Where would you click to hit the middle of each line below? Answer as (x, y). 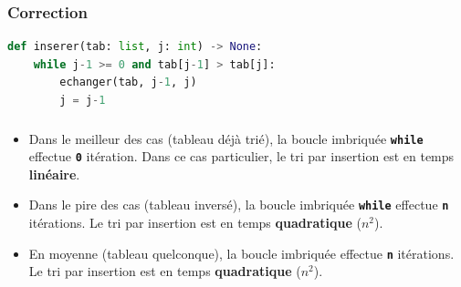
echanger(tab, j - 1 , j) (128, 82)
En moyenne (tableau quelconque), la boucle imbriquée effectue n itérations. (241, 253)
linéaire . (54, 174)
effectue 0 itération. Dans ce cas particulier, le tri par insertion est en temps (241, 156)
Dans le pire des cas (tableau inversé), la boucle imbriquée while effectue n (239, 205)
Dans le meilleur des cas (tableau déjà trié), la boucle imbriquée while (226, 138)
